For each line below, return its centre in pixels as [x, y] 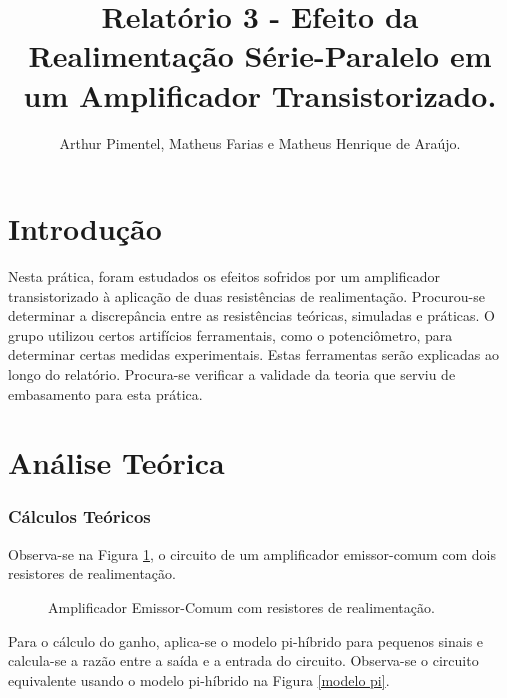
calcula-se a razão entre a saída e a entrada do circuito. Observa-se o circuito [243, 660]
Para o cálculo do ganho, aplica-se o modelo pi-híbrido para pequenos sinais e [246, 640]
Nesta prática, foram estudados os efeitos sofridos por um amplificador [224, 276]
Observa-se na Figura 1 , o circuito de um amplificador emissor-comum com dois [252, 553]
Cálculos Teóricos [79, 516]
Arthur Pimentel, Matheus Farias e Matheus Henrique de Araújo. [260, 142]
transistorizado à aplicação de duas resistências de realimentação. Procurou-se [246, 295]
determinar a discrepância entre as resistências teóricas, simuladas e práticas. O [252, 315]
